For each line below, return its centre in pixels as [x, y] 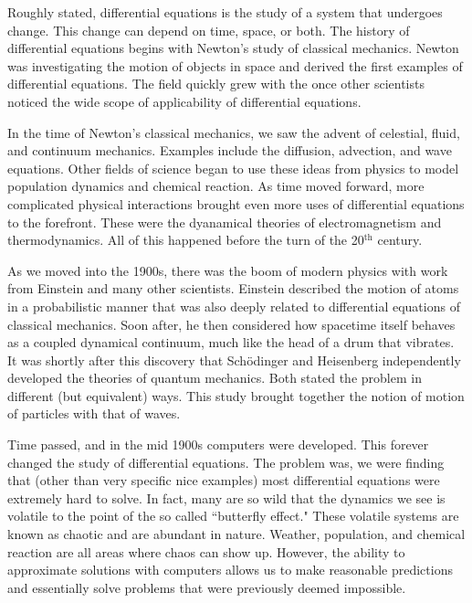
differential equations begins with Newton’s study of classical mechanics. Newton [233, 48]
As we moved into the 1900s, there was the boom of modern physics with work [228, 270]
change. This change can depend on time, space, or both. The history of [209, 30]
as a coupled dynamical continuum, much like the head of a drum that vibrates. [231, 342]
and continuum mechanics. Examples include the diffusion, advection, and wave [230, 150]
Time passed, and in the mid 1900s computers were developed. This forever [218, 444]
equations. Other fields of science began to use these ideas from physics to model [233, 168]
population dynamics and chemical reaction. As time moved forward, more [216, 186]
